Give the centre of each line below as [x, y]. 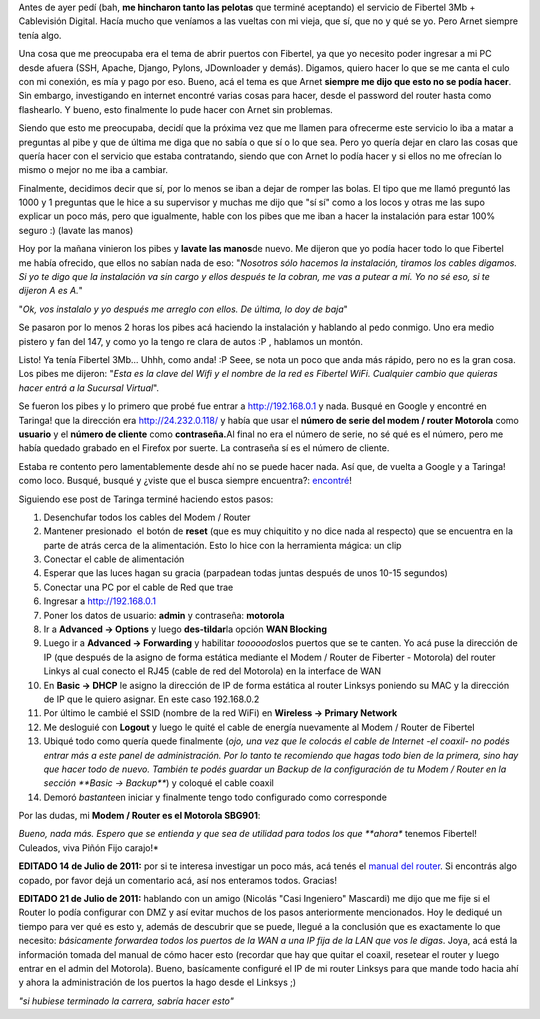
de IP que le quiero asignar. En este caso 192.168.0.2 [151, 699]
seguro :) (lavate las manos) [76, 230]
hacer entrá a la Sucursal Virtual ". [89, 387]
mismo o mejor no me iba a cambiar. [93, 170]
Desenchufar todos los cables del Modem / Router [147, 517]
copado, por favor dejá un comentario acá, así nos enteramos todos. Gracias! [177, 880]
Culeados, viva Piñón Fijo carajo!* [88, 847]
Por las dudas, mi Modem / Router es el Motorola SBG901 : [139, 816]
